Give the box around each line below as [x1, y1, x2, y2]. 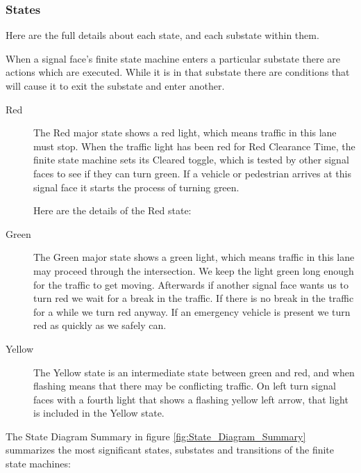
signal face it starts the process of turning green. [33, 179, 240, 194]
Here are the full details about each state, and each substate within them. [6, 28, 319, 42]
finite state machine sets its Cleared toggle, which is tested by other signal [33, 152, 349, 167]
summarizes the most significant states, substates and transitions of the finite [6, 442, 335, 457]
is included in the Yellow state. [33, 406, 165, 420]
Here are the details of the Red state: [33, 203, 192, 218]
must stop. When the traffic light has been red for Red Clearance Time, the [33, 138, 355, 153]
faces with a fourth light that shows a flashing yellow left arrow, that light [33, 392, 349, 406]
